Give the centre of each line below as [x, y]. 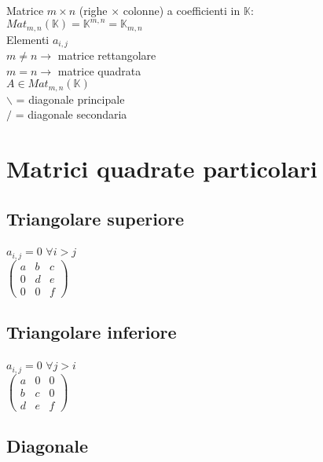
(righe [93, 10]
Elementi [28, 39]
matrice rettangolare [107, 55]
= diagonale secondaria [71, 114]
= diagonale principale [70, 99]
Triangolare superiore [95, 218]
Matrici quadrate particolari [162, 169]
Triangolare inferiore [92, 332]
